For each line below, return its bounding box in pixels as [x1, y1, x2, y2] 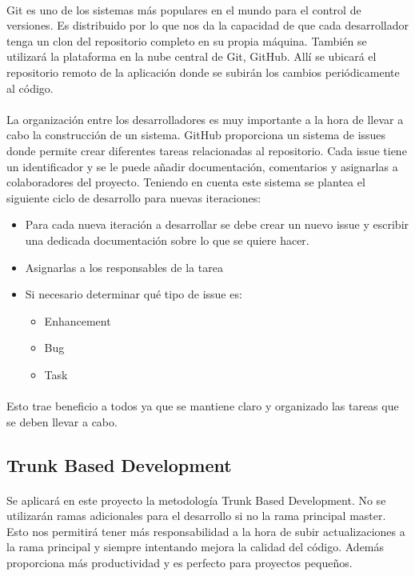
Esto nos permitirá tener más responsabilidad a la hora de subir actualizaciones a [6, 522, 405, 539]
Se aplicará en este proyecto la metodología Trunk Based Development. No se [6, 491, 386, 508]
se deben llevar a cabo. [6, 413, 118, 430]
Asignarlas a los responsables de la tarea [25, 258, 223, 275]
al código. [6, 79, 54, 96]
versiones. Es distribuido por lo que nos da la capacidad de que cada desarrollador [6, 17, 409, 34]
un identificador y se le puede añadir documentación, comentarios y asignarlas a [6, 158, 398, 174]
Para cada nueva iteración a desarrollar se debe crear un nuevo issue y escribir [25, 216, 409, 233]
